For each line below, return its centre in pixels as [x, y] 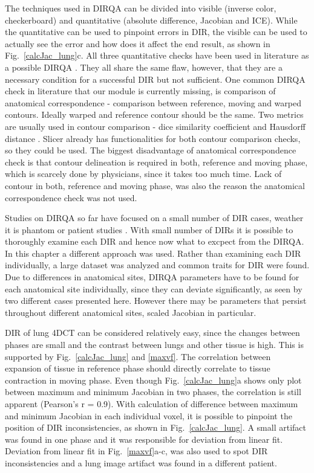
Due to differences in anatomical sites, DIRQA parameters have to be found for [152, 277]
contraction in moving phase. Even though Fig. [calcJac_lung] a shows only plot [153, 380]
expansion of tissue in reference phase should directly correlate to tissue [138, 368]
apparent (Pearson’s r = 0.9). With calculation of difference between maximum [152, 404]
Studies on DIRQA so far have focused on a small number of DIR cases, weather [154, 218]
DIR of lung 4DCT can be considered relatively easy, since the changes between [152, 333]
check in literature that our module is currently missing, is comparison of [140, 91]
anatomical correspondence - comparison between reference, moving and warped [153, 102]
